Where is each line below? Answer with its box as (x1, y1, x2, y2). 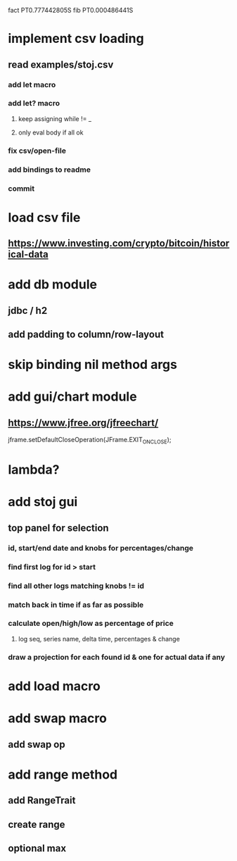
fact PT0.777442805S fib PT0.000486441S (8, 6, 134, 14)
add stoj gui (8, 494, 78, 510)
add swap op (8, 739, 65, 750)
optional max (8, 842, 66, 854)
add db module (8, 277, 98, 293)
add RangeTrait (8, 795, 76, 807)
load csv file (8, 209, 81, 225)
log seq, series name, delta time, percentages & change (18, 634, 180, 643)
